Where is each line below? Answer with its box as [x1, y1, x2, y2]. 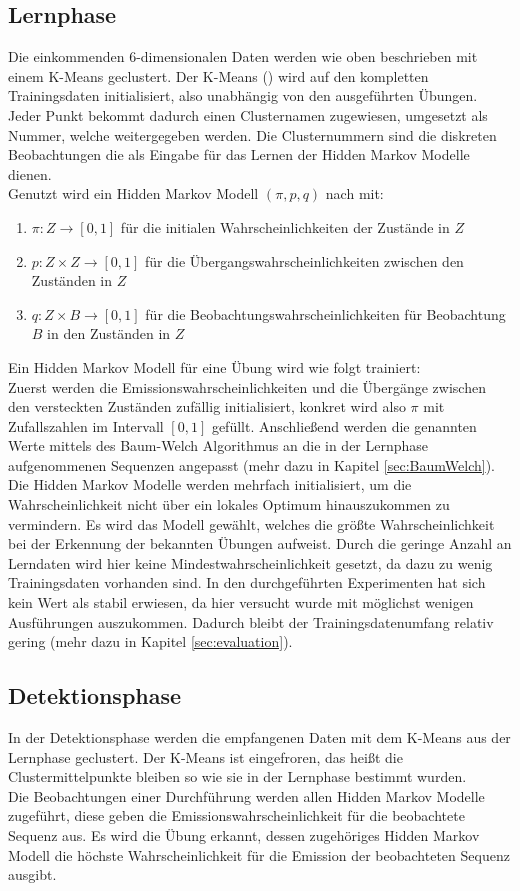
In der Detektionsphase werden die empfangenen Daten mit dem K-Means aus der [8, 727, 511, 748]
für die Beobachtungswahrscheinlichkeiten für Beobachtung [145, 303, 506, 324]
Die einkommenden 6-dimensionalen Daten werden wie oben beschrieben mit [8, 46, 478, 67]
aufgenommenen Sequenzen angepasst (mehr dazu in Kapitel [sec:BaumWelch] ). [8, 454, 495, 475]
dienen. [8, 163, 52, 184]
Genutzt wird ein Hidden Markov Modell [8, 183, 259, 204]
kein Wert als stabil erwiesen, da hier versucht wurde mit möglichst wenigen [8, 592, 474, 613]
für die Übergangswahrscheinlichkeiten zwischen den [145, 250, 464, 271]
